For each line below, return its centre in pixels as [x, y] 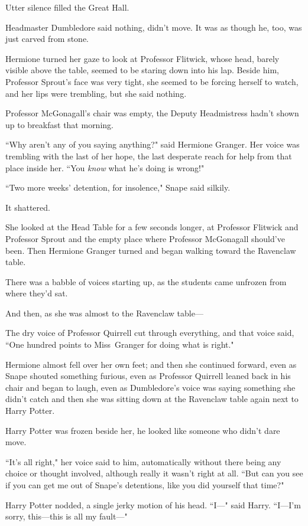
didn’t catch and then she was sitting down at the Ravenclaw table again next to [152, 399]
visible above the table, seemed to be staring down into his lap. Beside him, [142, 70]
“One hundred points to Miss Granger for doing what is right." [120, 344]
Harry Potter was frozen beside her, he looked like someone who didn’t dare [143, 430]
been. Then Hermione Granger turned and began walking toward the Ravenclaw [151, 250]
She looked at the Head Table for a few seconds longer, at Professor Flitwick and [152, 227]
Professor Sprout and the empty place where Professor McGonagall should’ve [145, 238]
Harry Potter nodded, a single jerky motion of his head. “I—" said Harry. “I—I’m [153, 504]
